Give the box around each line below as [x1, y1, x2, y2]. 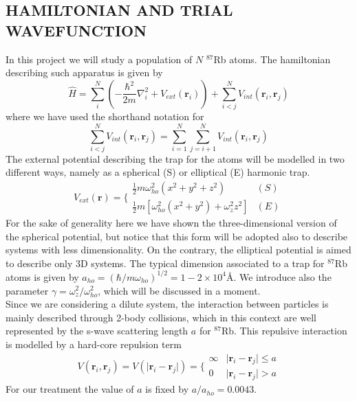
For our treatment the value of [6, 382, 134, 396]
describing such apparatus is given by [6, 65, 163, 80]
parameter [6, 283, 49, 297]
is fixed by [145, 382, 189, 396]
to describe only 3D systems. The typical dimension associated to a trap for [6, 255, 325, 270]
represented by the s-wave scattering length [6, 323, 188, 338]
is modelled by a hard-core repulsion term [6, 336, 182, 351]
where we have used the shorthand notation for [6, 109, 204, 124]
